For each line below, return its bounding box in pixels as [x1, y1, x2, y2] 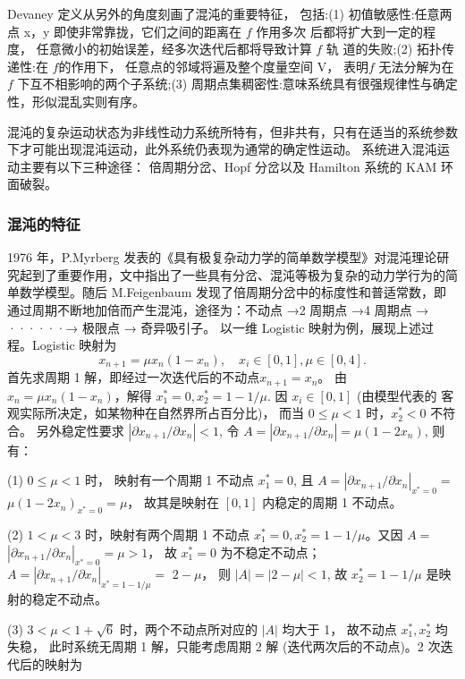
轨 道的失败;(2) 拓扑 [325, 39, 442, 58]
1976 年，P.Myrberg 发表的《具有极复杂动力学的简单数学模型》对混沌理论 [7, 248, 437, 267]
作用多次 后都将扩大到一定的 [256, 21, 423, 40]
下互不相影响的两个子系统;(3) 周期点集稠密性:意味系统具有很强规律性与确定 [17, 74, 458, 93]
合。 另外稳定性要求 [7, 420, 124, 439]
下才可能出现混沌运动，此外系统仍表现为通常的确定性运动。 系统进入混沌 [7, 140, 437, 158]
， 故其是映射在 [127, 493, 220, 512]
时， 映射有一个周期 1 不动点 [84, 471, 254, 489]
